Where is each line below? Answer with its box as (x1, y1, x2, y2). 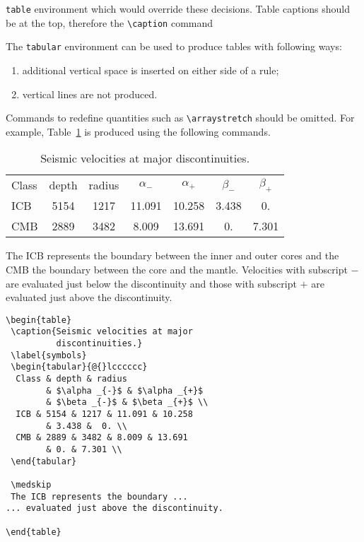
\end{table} (6, 526, 61, 537)
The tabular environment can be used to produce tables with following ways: (6, 39, 342, 54)
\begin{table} (6, 314, 72, 325)
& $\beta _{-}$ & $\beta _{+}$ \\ (46, 397, 209, 408)
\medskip (11, 479, 52, 490)
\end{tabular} (11, 456, 77, 466)
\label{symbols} (11, 350, 87, 360)
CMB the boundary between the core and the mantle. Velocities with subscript (6, 262, 348, 276)
